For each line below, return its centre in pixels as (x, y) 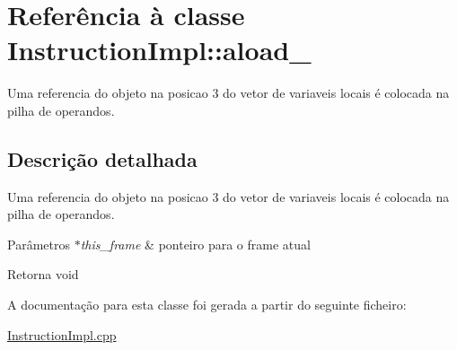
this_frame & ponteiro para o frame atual (195, 244)
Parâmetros (39, 244)
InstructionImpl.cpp (62, 334)
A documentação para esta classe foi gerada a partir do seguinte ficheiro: (207, 305)
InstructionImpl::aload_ (159, 50)
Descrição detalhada (102, 158)
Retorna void (43, 274)
